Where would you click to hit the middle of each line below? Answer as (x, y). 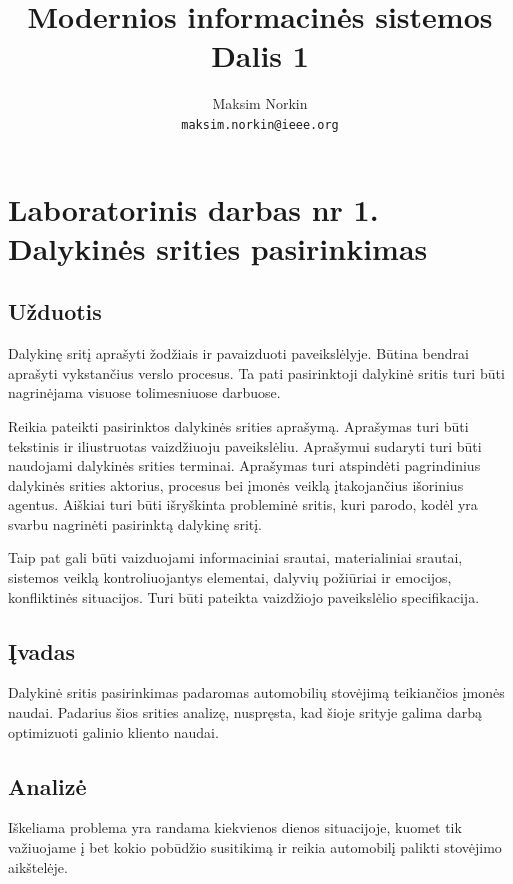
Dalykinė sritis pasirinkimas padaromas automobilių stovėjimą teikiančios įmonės (256, 692)
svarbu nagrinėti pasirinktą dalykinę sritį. (135, 523)
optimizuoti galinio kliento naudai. (113, 731)
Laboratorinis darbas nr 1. (193, 208)
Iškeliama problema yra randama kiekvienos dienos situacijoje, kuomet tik (235, 827)
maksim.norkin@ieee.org (260, 124)
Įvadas (41, 650)
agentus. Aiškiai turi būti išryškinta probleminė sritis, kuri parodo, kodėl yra (243, 504)
